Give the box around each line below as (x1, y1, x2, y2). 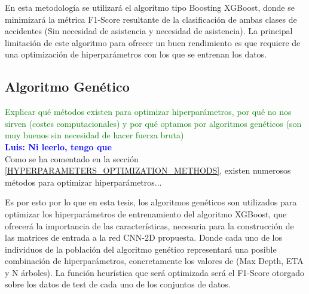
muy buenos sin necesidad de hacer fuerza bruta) (5, 129, 184, 141)
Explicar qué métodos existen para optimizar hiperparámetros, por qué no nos (5, 105, 292, 118)
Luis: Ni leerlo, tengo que (5, 140, 112, 153)
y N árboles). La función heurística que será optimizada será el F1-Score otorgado (5, 266, 305, 278)
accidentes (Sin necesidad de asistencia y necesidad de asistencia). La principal (5, 25, 293, 37)
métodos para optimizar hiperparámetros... (5, 175, 162, 188)
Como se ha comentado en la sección (5, 152, 139, 165)
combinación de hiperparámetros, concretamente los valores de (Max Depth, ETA (5, 254, 304, 267)
